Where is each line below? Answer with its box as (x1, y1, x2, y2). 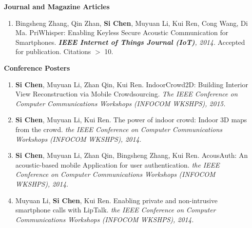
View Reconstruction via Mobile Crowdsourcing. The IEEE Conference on (15, 89, 238, 99)
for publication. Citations (15, 46, 91, 57)
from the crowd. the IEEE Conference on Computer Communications (15, 124, 223, 134)
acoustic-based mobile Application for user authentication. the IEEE (15, 159, 220, 170)
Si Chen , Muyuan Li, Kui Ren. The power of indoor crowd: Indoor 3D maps (15, 114, 247, 125)
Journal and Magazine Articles (4, 1, 110, 11)
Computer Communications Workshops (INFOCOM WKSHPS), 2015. (15, 98, 226, 108)
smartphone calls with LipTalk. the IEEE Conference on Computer (15, 205, 216, 215)
